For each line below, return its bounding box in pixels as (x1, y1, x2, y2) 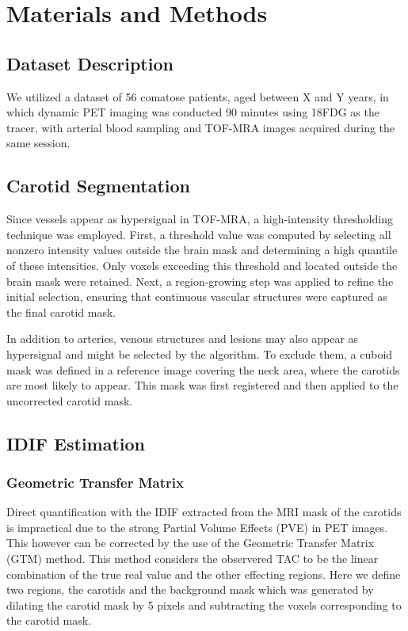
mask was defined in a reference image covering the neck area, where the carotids (6, 361, 400, 378)
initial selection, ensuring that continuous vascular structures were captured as (6, 288, 387, 305)
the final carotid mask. (6, 303, 116, 320)
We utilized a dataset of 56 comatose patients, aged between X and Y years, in (6, 88, 389, 105)
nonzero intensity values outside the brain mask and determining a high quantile (6, 241, 398, 258)
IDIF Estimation (6, 431, 146, 455)
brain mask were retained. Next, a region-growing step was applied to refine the (6, 272, 394, 289)
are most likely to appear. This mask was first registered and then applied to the (6, 377, 398, 393)
